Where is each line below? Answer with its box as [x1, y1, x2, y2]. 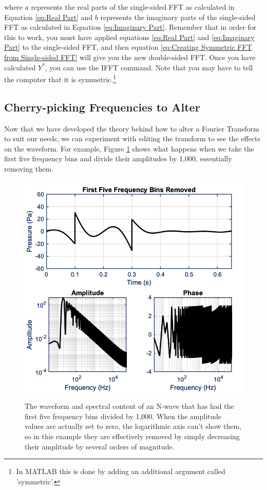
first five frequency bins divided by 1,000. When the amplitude [25, 410, 222, 421]
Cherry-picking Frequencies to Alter [4, 99, 200, 115]
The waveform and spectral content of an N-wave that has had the [25, 401, 234, 411]
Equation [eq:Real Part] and [4, 11, 93, 22]
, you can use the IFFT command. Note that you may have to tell [45, 62, 253, 72]
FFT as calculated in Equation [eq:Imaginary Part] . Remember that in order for [4, 22, 257, 32]
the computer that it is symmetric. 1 [4, 72, 116, 84]
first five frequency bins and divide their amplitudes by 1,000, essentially [4, 153, 232, 164]
